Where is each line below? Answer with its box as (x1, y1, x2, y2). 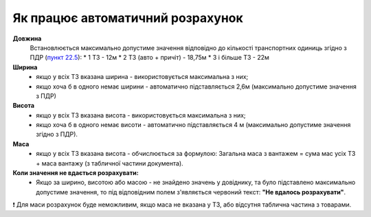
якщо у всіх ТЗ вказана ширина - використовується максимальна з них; (36, 73, 249, 81)
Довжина (12, 34, 42, 43)
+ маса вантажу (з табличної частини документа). (36, 159, 183, 168)
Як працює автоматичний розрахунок (12, 10, 243, 25)
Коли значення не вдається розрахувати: (12, 169, 139, 177)
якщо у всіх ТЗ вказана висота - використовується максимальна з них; (36, 111, 247, 119)
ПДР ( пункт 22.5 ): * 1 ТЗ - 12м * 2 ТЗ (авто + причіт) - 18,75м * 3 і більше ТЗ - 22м (30, 54, 269, 62)
